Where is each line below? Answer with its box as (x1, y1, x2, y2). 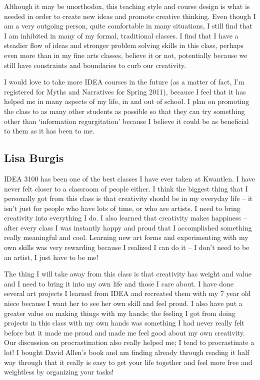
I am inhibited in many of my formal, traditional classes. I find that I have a (4, 30, 238, 40)
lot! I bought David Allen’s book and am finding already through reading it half (4, 347, 249, 357)
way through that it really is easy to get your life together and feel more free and (4, 356, 252, 367)
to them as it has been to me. (4, 125, 94, 136)
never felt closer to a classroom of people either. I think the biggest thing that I (4, 183, 248, 193)
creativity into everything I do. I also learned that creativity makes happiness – (4, 212, 247, 223)
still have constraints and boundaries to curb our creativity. (4, 59, 186, 70)
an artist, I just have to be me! (4, 251, 98, 262)
